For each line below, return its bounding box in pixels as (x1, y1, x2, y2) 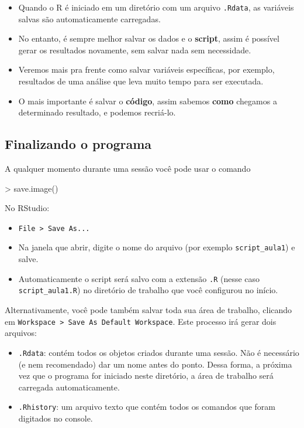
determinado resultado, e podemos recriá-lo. (18, 106, 176, 118)
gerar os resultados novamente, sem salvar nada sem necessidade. (18, 43, 251, 56)
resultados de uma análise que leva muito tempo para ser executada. (18, 75, 264, 87)
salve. (18, 253, 39, 265)
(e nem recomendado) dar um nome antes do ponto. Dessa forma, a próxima (18, 358, 292, 370)
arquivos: (5, 327, 37, 339)
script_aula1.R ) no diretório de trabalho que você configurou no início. (18, 284, 278, 296)
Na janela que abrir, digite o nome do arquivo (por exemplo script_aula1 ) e (18, 241, 295, 253)
